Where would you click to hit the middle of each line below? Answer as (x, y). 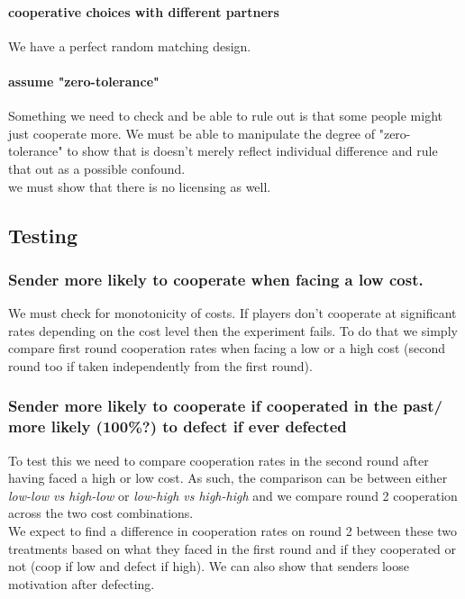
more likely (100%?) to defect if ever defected (178, 427)
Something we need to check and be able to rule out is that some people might (225, 116)
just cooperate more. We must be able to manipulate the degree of (192, 133)
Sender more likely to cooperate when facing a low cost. (216, 279)
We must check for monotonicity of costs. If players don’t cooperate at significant (232, 313)
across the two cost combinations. (101, 513)
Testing (43, 235)
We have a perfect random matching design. (130, 45)
